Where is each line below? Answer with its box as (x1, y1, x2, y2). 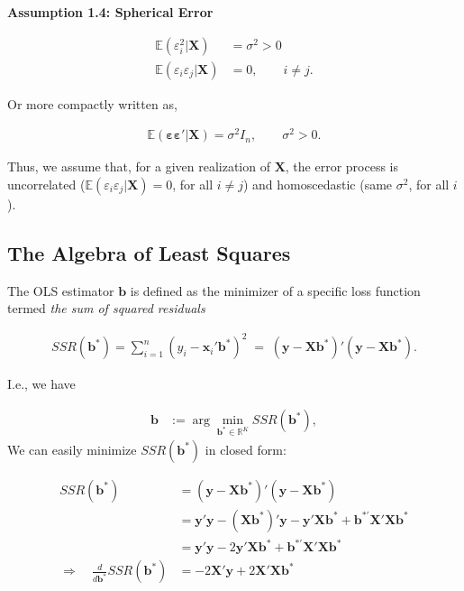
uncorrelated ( (7, 174, 86, 193)
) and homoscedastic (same (242, 174, 393, 193)
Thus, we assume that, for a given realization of (7, 157, 270, 176)
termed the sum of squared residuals (7, 299, 205, 318)
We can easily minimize (7, 439, 137, 458)
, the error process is (285, 157, 398, 176)
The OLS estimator (7, 281, 114, 300)
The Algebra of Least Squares (7, 238, 291, 266)
